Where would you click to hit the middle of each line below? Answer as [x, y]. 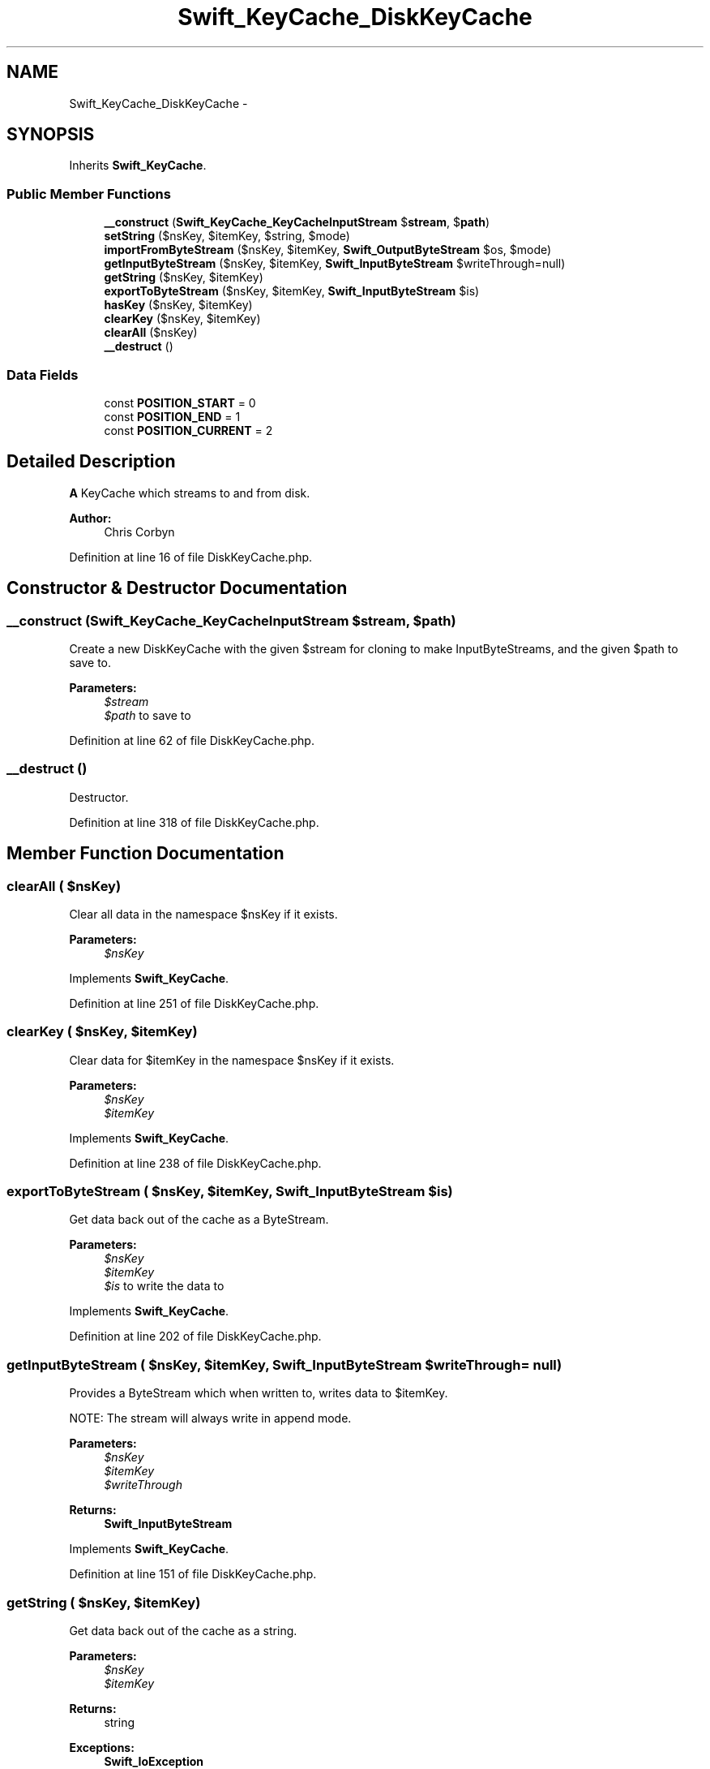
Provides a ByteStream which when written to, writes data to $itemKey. [259, 1393]
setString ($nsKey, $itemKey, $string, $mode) [227, 236]
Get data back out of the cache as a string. [183, 1630]
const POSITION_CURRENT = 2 [188, 430]
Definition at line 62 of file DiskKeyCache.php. [192, 740]
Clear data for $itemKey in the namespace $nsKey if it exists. [232, 1060]
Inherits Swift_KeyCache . [138, 166]
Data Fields [43, 374]
